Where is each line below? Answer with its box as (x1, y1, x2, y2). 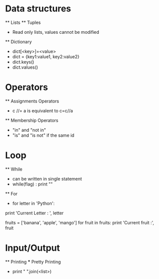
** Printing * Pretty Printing (5, 259, 61, 265)
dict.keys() (12, 59, 35, 65)
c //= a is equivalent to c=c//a (12, 107, 73, 113)
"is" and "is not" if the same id (12, 132, 75, 138)
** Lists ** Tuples (5, 19, 41, 25)
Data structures (5, 3, 71, 14)
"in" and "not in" (12, 127, 46, 133)
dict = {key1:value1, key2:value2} (12, 53, 79, 60)
